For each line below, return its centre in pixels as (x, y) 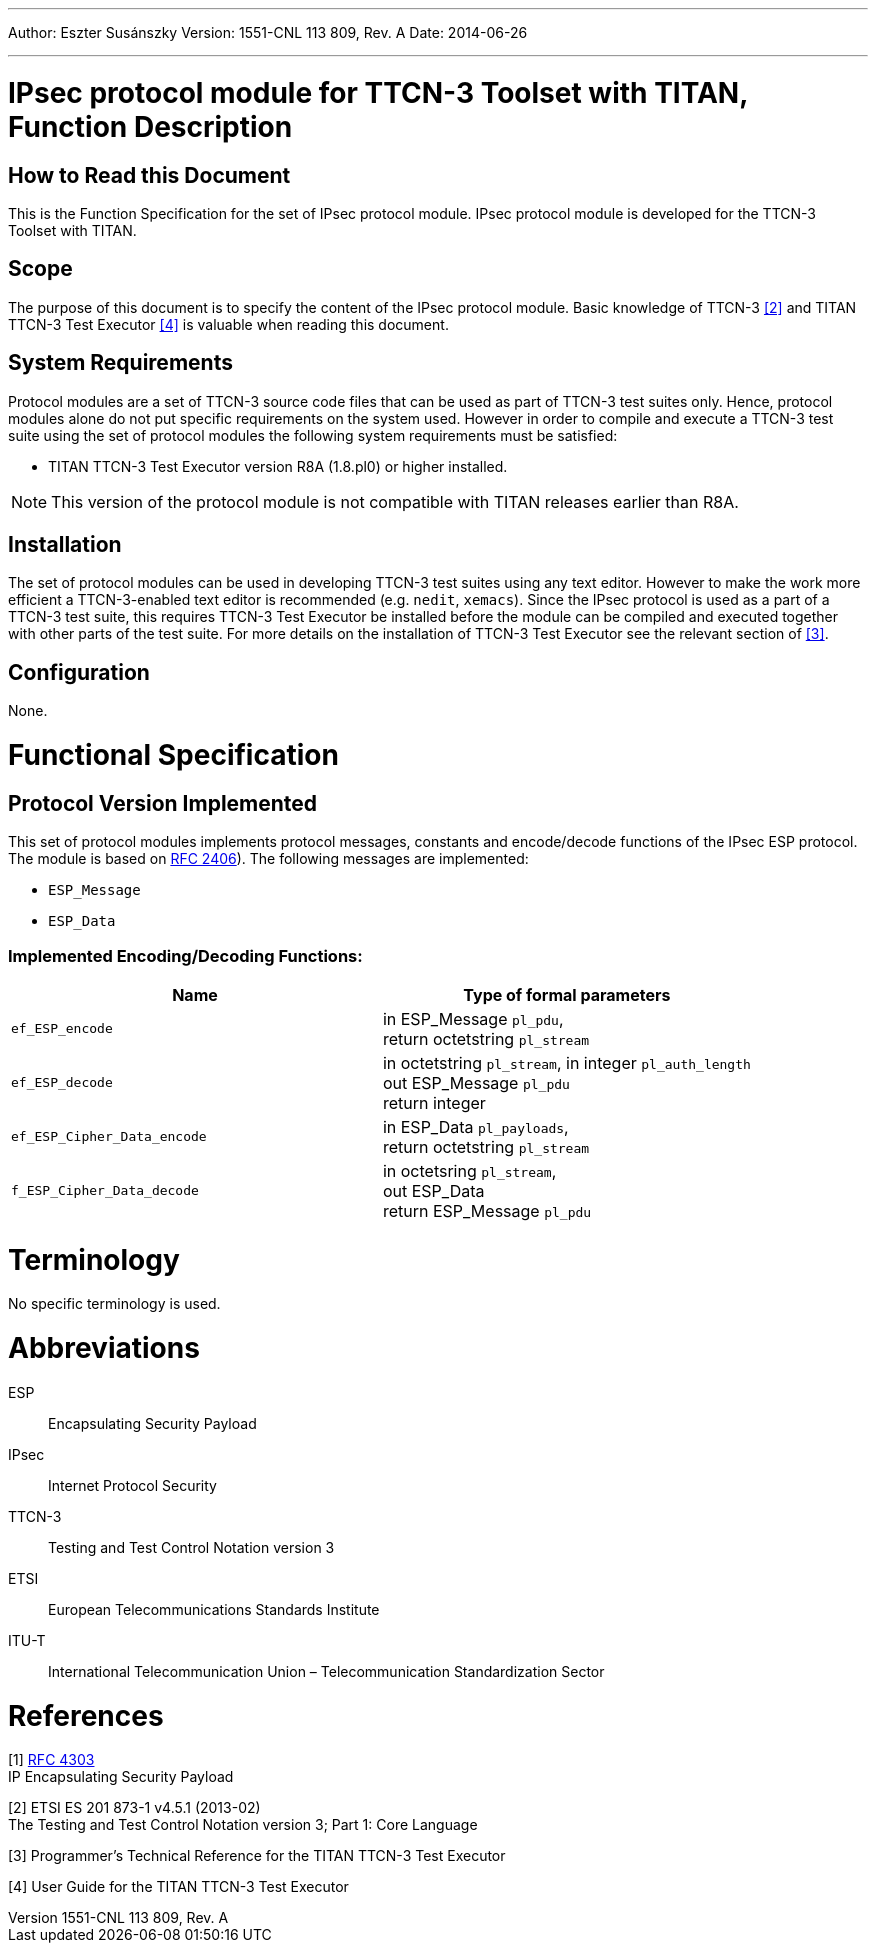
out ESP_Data (433, 1190)
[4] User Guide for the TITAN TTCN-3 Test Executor (178, 1887)
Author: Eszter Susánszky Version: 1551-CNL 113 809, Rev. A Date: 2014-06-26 (268, 32)
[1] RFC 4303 (51, 1760)
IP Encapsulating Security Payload (121, 1777)
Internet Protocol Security (132, 1485)
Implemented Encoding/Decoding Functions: (185, 955)
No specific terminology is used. (114, 1304)
